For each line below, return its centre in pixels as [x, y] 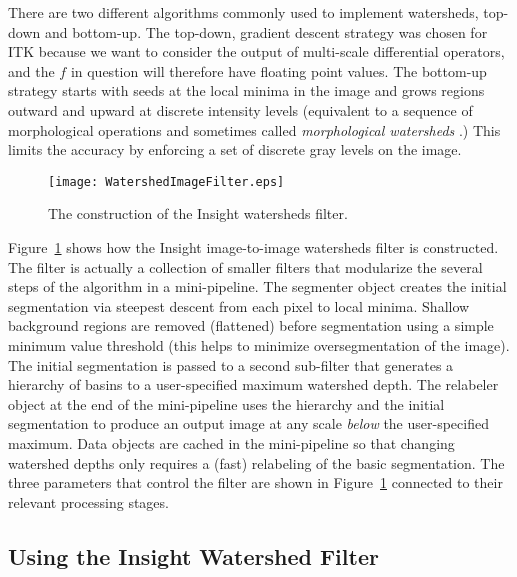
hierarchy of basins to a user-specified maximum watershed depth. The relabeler [253, 384]
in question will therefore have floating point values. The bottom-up [278, 70]
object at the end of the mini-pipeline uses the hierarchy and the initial [226, 403]
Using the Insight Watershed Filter [193, 555]
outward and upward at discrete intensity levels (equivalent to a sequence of [240, 109]
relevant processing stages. [88, 501]
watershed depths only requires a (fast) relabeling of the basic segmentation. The [256, 462]
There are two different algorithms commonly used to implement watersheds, [243, 12]
